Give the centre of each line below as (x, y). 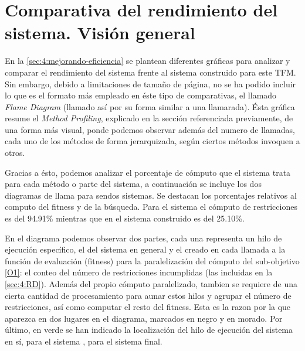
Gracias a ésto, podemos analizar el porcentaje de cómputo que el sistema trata (148, 172)
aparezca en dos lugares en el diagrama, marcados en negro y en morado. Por (144, 318)
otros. (15, 153)
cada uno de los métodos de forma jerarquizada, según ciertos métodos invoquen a (152, 141)
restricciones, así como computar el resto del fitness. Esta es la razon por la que (148, 307)
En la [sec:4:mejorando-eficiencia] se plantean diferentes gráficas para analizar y (148, 61)
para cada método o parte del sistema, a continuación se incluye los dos (133, 184)
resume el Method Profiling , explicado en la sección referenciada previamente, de (149, 118)
